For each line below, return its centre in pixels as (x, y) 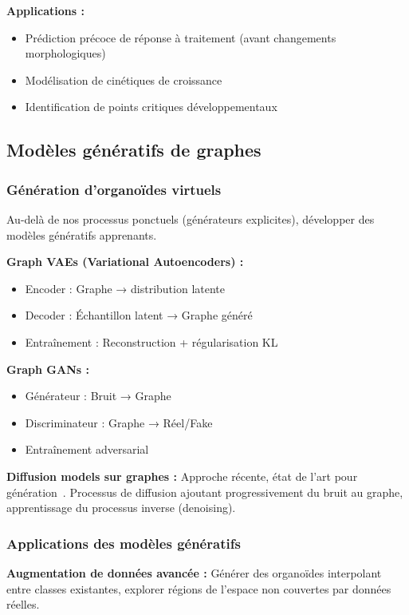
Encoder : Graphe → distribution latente (125, 288)
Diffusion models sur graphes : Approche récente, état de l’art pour (182, 476)
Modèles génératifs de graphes (134, 150)
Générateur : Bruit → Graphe (98, 396)
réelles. (23, 604)
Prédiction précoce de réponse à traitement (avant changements (181, 37)
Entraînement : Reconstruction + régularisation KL (151, 341)
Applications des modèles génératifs (124, 543)
